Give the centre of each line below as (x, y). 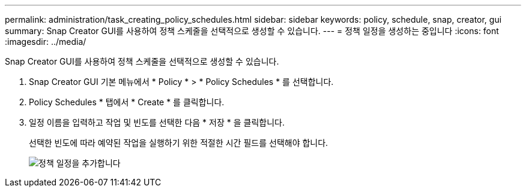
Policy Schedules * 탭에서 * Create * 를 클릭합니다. (127, 102)
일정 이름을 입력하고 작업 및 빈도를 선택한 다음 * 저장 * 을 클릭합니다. (157, 122)
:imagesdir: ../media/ (46, 42)
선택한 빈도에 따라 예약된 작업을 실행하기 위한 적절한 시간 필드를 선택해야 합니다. (179, 143)
